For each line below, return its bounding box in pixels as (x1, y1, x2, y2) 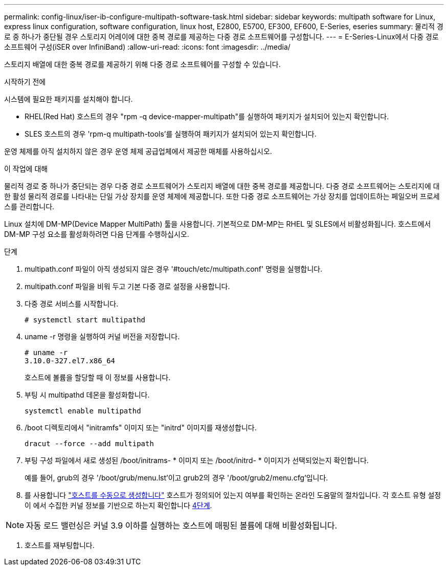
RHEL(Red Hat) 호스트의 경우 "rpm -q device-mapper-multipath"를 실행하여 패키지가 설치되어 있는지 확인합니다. (25, 112, 389, 121)
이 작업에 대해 (4, 164, 48, 173)
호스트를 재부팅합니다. (25, 541, 95, 550)
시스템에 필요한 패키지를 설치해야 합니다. (4, 95, 133, 103)
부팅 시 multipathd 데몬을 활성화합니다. (25, 390, 150, 399)
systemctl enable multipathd (25, 407, 141, 415)
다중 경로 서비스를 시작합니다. (25, 299, 119, 308)
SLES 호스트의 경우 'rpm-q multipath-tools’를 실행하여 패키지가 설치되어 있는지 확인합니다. (25, 129, 317, 138)
